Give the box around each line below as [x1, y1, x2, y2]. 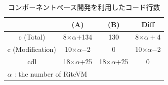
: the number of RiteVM [14, 68, 87, 79]
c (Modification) [7, 44, 56, 54]
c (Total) [18, 32, 45, 42]
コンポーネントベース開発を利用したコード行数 [8, 2, 160, 12]
